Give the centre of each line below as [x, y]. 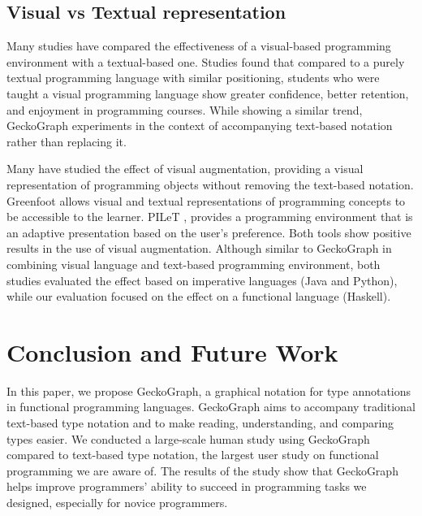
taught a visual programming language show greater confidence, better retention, [208, 93]
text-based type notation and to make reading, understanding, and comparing [200, 423]
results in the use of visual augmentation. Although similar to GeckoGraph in [199, 248]
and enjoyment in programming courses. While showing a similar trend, [185, 109]
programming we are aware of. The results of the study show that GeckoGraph [202, 470]
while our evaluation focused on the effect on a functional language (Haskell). [199, 296]
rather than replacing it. [67, 141]
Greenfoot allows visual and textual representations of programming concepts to [206, 200]
